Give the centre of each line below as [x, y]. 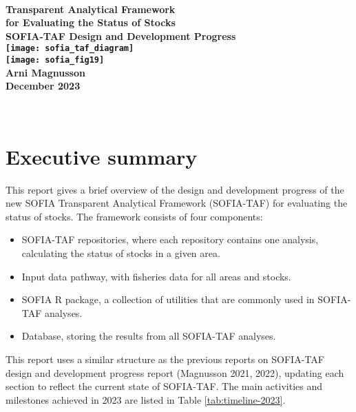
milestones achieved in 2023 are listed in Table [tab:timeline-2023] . [146, 399]
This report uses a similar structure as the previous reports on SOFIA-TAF [165, 359]
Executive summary [102, 156]
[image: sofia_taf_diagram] [70, 49]
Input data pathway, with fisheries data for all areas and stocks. [156, 276]
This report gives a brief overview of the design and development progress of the [175, 189]
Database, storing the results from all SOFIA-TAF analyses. [149, 336]
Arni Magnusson [45, 72]
